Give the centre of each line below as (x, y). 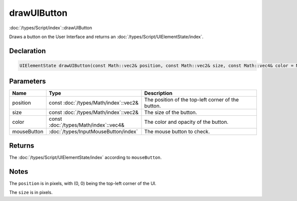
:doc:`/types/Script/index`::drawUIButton (51, 28)
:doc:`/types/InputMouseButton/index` (93, 132)
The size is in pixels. (31, 193)
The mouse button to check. (177, 132)
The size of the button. (171, 112)
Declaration (27, 51)
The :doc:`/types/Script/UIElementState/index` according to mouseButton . (85, 157)
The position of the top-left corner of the (192, 100)
